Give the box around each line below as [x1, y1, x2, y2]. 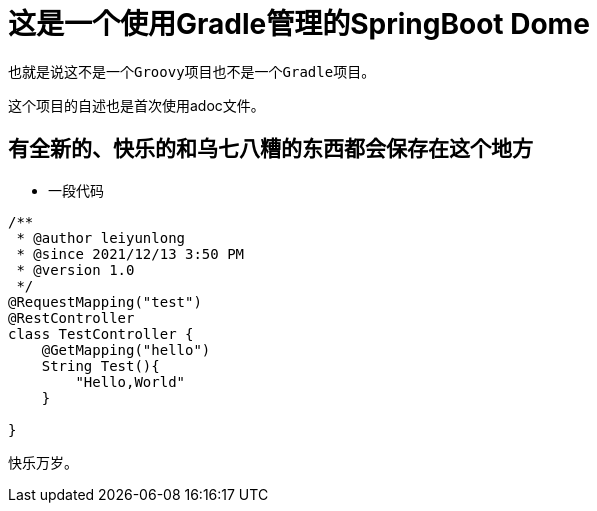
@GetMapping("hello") [41, 341, 211, 358]
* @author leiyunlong [16, 229, 186, 246]
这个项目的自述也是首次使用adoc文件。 [8, 96, 265, 114]
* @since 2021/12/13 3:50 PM [16, 245, 245, 262]
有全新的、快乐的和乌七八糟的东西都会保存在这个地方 [8, 136, 533, 162]
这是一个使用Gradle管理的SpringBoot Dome [8, 7, 590, 41]
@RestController [8, 309, 135, 326]
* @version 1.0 [16, 261, 135, 278]
